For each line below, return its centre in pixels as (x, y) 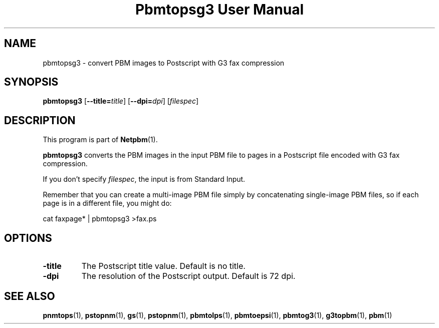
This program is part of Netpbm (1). (100, 140)
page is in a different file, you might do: (107, 203)
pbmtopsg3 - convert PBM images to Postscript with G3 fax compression (164, 63)
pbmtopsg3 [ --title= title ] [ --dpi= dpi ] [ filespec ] (121, 101)
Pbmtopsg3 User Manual (220, 10)
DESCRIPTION (40, 120)
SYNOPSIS (31, 82)
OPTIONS (28, 238)
